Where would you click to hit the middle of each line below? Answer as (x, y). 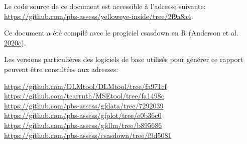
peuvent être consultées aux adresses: (61, 69)
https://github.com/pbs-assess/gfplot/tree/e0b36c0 (83, 115)
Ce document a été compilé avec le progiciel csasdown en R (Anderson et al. (121, 33)
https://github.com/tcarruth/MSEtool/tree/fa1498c (84, 96)
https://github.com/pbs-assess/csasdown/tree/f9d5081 (88, 135)
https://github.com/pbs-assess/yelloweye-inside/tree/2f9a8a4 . (99, 16)
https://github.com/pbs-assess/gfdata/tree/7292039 (84, 105)
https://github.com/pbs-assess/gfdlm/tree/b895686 (83, 125)
